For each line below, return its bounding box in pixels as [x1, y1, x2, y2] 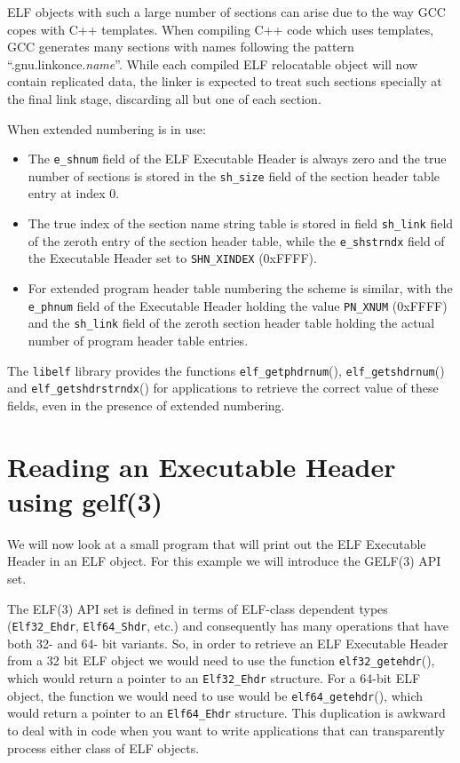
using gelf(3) [7, 482, 163, 519]
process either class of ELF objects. [7, 738, 200, 757]
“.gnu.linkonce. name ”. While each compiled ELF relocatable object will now [7, 54, 418, 73]
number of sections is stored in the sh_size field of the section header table [28, 166, 440, 185]
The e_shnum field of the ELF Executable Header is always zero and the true [28, 149, 447, 168]
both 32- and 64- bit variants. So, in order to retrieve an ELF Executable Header [7, 633, 448, 652]
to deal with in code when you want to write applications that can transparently [7, 721, 446, 739]
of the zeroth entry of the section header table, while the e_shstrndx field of [28, 231, 445, 250]
